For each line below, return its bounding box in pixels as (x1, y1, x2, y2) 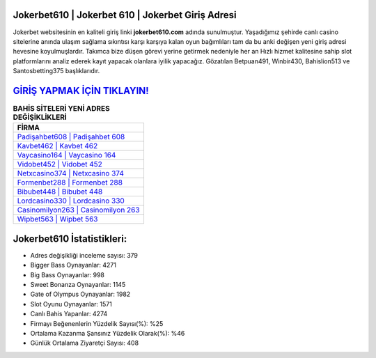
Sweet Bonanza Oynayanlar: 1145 (30, 281, 126, 289)
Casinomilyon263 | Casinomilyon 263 (17, 205, 140, 215)
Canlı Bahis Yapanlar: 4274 (30, 310, 108, 318)
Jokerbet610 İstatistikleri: (13, 233, 127, 244)
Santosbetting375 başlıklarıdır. (13, 67, 100, 75)
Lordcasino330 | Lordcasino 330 (17, 196, 125, 205)
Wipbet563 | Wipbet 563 (17, 215, 98, 224)
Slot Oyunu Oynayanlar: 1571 (30, 299, 113, 308)
